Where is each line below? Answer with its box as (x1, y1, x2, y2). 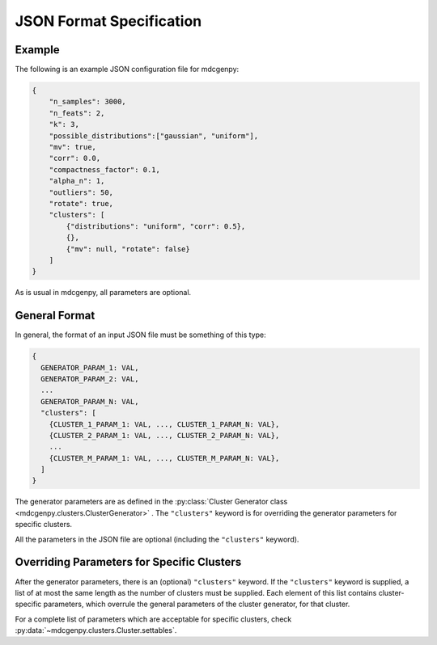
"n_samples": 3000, (49, 97, 127, 107)
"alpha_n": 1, (49, 176, 105, 186)
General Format (15, 309, 95, 322)
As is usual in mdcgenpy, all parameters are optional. (15, 288, 192, 297)
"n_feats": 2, (49, 108, 105, 117)
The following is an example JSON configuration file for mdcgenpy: (15, 65, 240, 74)
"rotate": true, (49, 199, 113, 208)
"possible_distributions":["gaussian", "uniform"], (49, 131, 259, 141)
